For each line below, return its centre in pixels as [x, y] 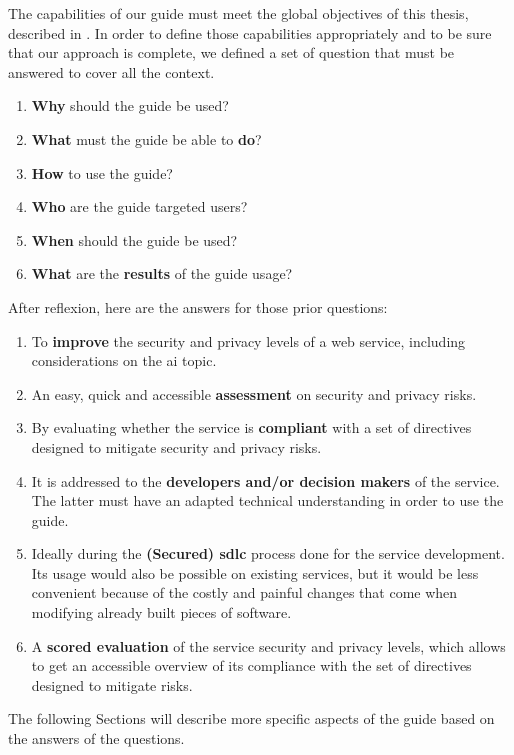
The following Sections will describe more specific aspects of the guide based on [251, 718]
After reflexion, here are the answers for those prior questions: [198, 306]
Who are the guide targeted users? [139, 206]
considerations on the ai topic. [124, 360]
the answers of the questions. [96, 738]
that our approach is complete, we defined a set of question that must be [231, 52]
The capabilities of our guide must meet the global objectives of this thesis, [238, 13]
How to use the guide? [102, 172]
